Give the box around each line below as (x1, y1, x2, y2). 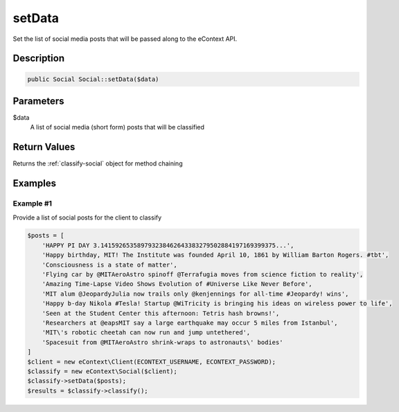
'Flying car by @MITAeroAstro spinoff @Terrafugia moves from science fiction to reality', (42, 271, 364, 278)
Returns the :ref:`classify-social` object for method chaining (12, 159, 183, 168)
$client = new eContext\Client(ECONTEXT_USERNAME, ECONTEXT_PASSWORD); (27, 357, 276, 366)
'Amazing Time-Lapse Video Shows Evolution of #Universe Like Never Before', (42, 280, 313, 288)
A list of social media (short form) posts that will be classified (30, 123, 204, 132)
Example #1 (12, 199, 52, 208)
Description (12, 53, 65, 64)
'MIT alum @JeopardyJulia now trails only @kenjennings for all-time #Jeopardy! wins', (42, 289, 349, 298)
